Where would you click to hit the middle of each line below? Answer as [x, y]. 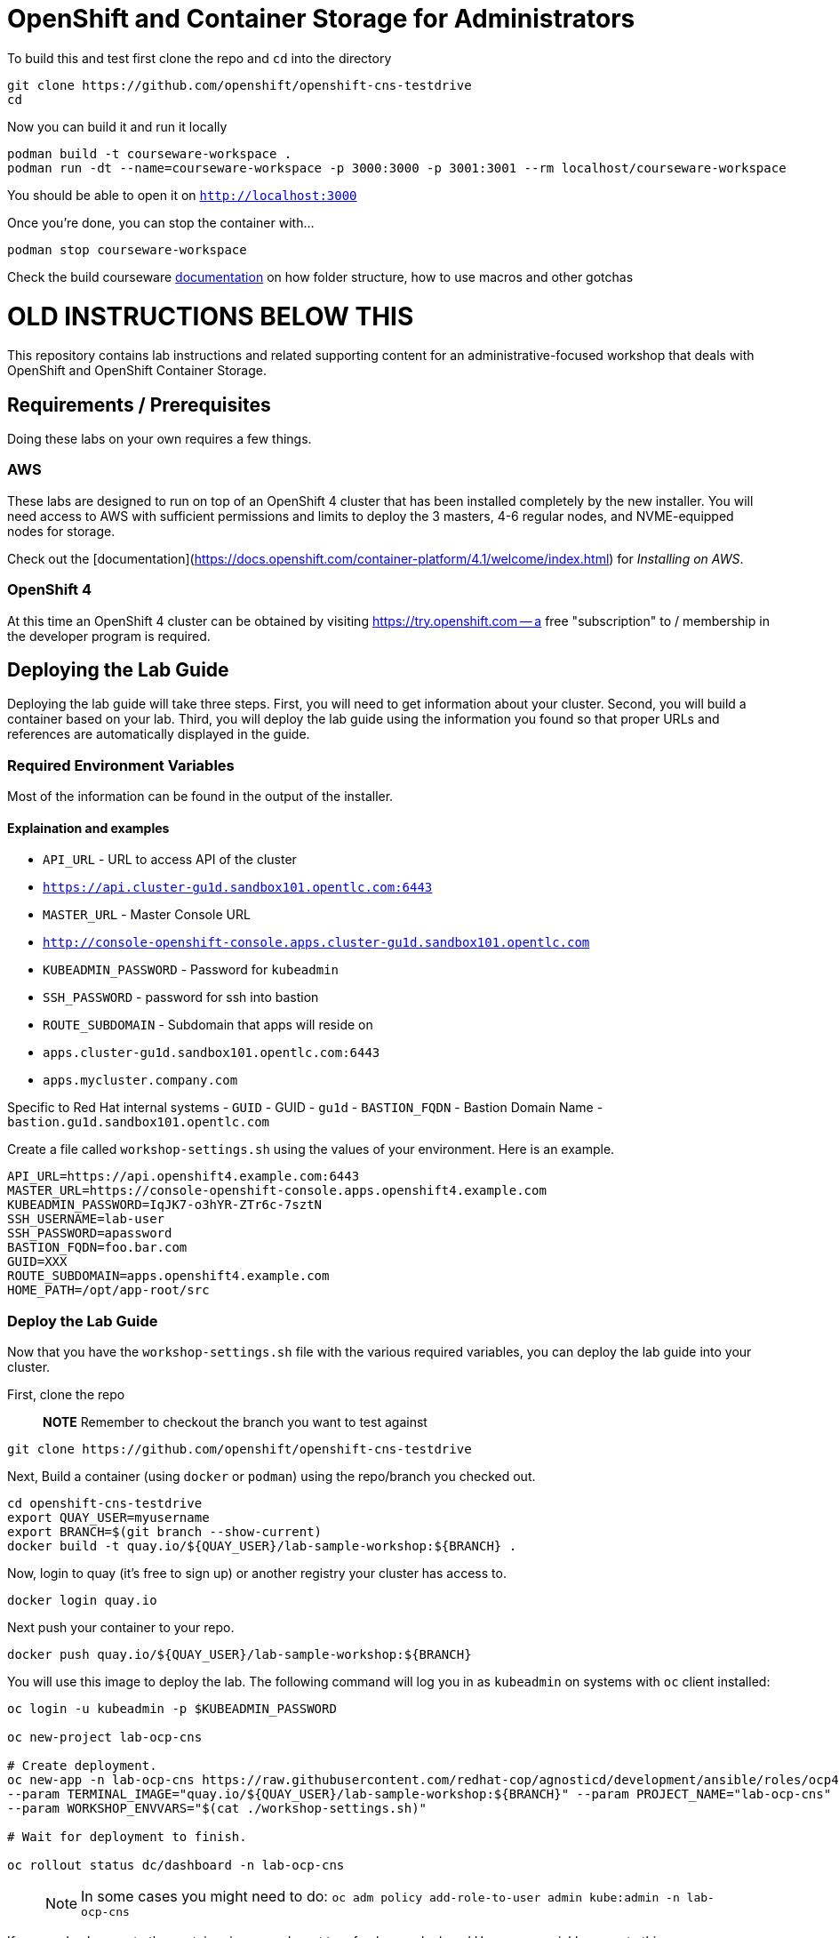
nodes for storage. [61, 531]
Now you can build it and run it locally [117, 126]
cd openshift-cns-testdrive [105, 1504]
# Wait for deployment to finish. [127, 1837]
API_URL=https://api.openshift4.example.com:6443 [184, 1177]
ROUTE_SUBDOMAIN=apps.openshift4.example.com [168, 1276]
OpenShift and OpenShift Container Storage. [137, 371]
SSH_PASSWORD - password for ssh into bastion [181, 997]
